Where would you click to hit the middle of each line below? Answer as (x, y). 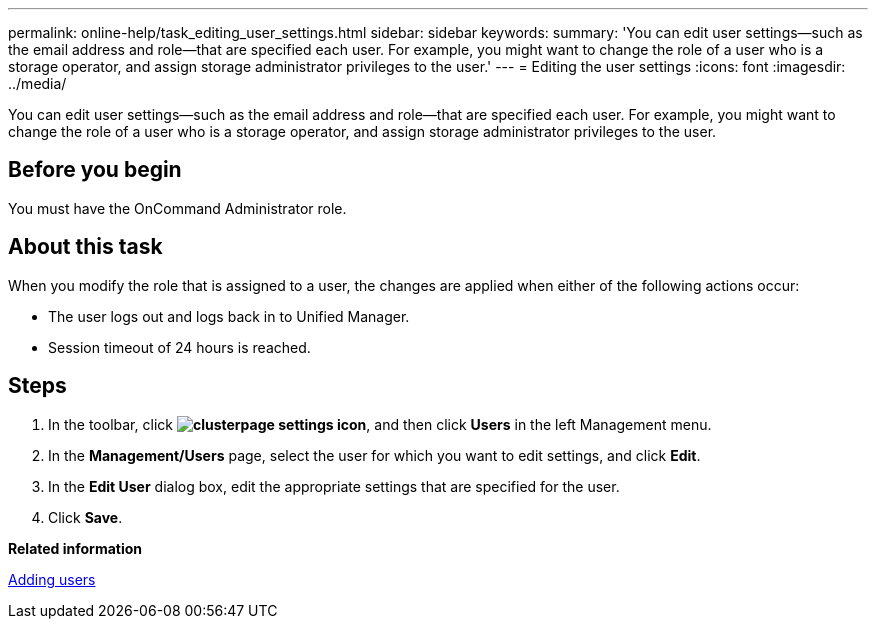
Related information (75, 548)
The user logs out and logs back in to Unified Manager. (229, 316)
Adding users (52, 579)
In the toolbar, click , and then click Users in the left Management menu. (380, 424)
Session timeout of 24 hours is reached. (179, 347)
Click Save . (85, 517)
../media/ (37, 83)
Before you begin (95, 170)
